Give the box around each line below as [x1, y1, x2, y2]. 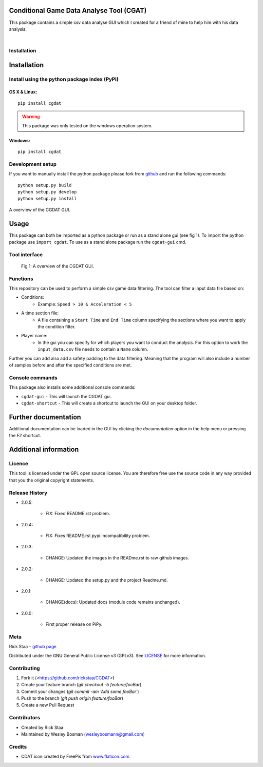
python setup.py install [18, 196, 77, 202]
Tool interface [9, 251, 43, 258]
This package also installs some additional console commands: [9, 384, 136, 390]
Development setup [9, 161, 57, 168]
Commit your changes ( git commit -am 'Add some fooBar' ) [21, 689, 139, 694]
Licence [9, 460, 29, 467]
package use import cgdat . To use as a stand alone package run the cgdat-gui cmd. [9, 239, 187, 245]
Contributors [9, 714, 40, 721]
